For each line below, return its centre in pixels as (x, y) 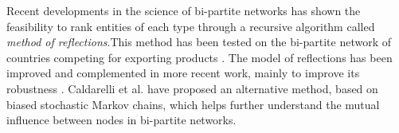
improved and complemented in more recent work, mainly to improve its (183, 73)
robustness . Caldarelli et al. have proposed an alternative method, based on (192, 88)
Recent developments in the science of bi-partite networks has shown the (184, 10)
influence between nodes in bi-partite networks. (121, 120)
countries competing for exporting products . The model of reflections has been (199, 57)
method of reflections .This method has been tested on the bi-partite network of (199, 42)
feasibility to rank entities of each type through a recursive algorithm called (191, 26)
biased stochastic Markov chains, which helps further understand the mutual (193, 104)
